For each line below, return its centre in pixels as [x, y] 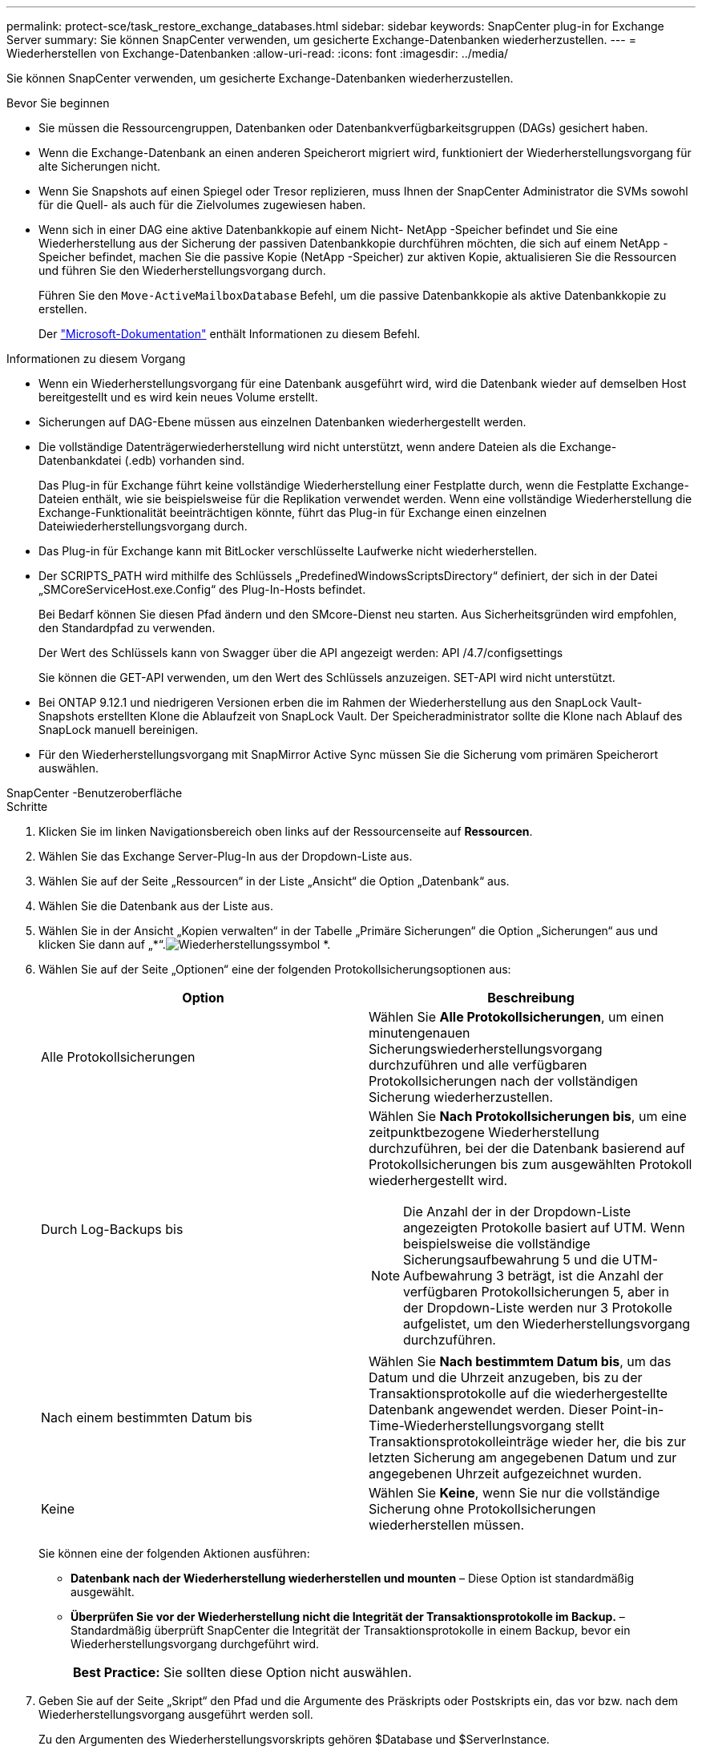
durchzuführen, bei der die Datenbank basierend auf [527, 1148]
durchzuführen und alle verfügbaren [478, 1065]
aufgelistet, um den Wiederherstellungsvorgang [547, 1324]
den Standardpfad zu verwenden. [127, 628]
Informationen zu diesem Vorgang [96, 359]
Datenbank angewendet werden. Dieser [488, 1409]
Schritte [27, 806]
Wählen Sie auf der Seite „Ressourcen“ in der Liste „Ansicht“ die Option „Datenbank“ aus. [274, 881]
